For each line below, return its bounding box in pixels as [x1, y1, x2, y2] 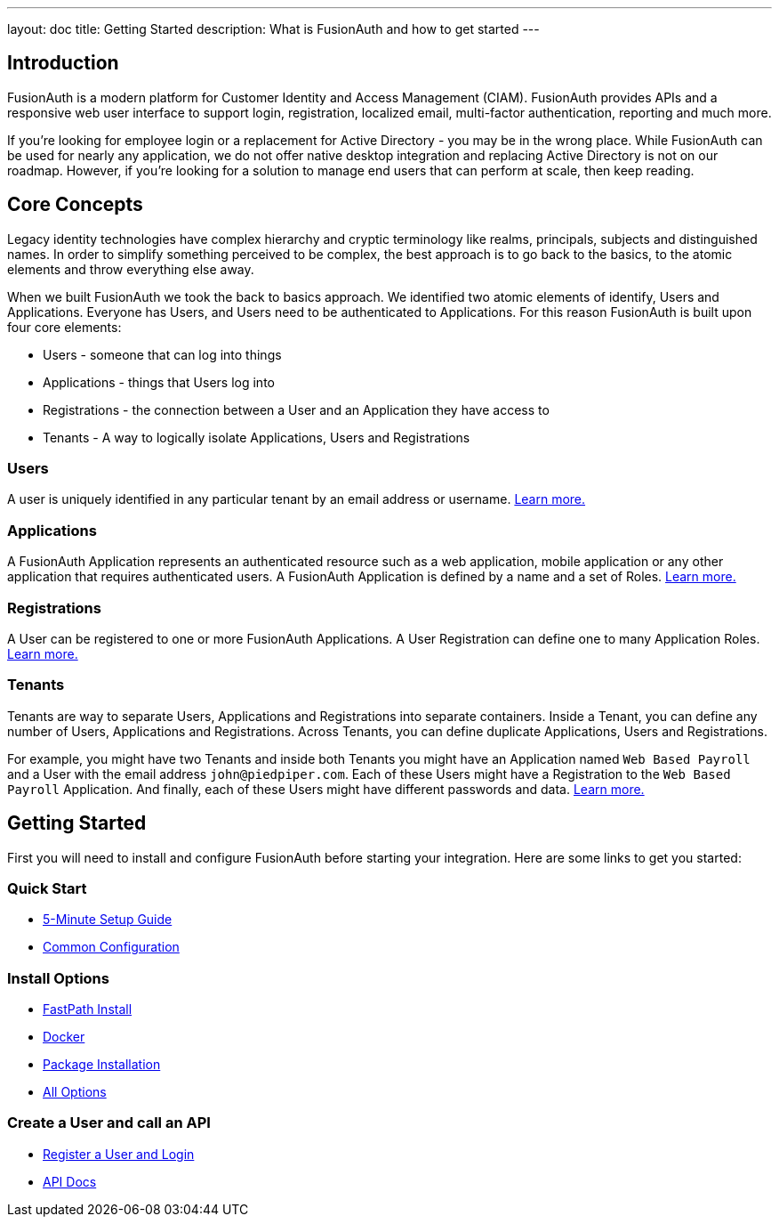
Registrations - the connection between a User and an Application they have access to [43, 401, 550, 417]
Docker [43, 1029, 85, 1045]
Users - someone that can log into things [43, 346, 282, 362]
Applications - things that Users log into [43, 374, 275, 390]
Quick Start [7, 879, 87, 897]
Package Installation [43, 1057, 161, 1073]
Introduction [7, 52, 119, 75]
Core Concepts [7, 193, 143, 216]
